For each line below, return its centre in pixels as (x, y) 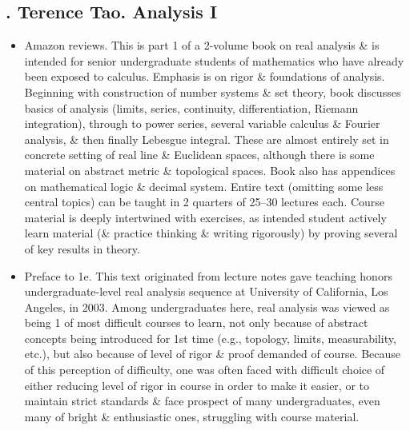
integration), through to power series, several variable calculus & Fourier (202, 123)
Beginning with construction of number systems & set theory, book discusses (213, 92)
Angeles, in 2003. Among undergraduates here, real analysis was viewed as (207, 307)
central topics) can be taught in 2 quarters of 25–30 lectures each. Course (205, 202)
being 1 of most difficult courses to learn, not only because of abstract (196, 322)
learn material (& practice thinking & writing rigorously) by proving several (211, 233)
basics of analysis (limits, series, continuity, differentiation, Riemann (191, 107)
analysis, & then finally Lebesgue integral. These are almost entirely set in (207, 139)
